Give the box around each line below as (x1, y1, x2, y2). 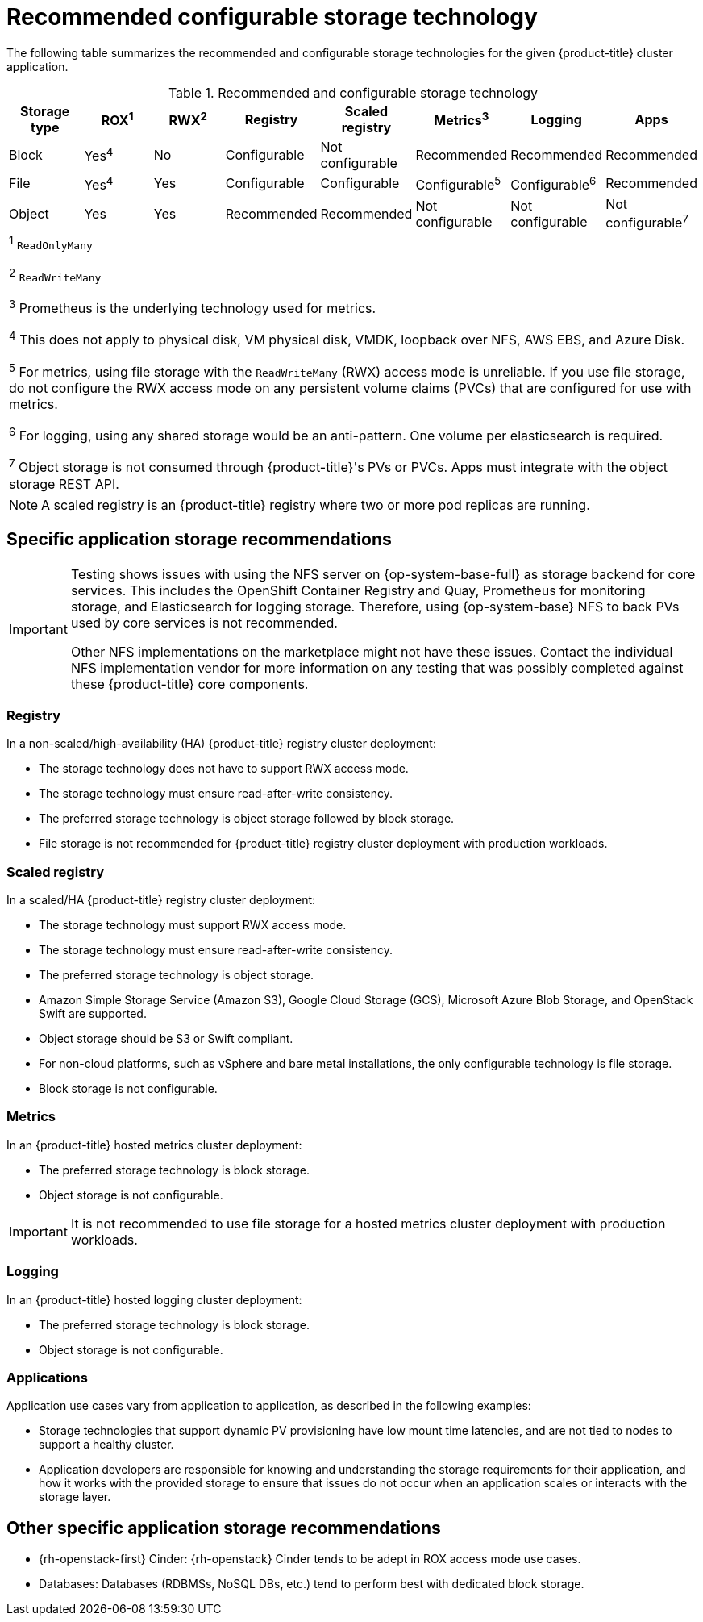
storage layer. (39, 1490, 111, 1504)
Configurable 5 (415, 173, 501, 194)
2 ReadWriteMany (9, 265, 102, 285)
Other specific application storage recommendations (6, 1517, 441, 1538)
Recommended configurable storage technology (6, 3, 538, 31)
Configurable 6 (510, 173, 597, 194)
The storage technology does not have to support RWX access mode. (39, 761, 409, 776)
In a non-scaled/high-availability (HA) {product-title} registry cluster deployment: (6, 736, 436, 751)
